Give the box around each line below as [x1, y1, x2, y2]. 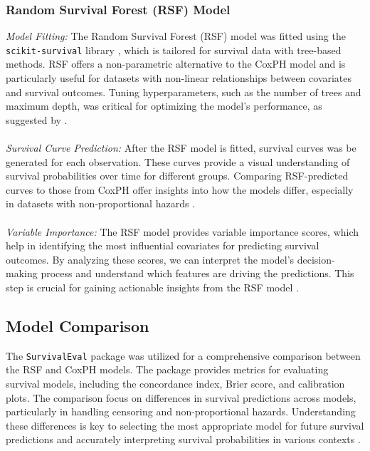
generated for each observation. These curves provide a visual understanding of [6, 154, 350, 169]
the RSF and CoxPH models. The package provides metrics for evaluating [6, 362, 329, 377]
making [6, 266, 38, 281]
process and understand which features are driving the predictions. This [41, 266, 354, 281]
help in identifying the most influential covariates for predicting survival [6, 238, 319, 253]
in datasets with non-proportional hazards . [6, 196, 196, 211]
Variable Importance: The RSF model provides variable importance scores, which [6, 224, 359, 239]
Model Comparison [6, 314, 149, 336]
